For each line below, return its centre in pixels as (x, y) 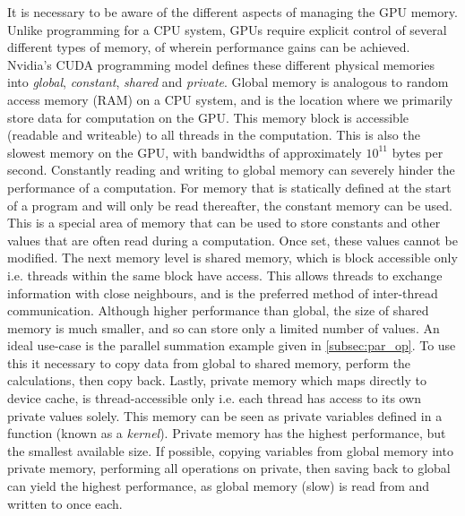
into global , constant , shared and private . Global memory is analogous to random (228, 82)
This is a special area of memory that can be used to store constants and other (224, 223)
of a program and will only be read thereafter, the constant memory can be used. (230, 205)
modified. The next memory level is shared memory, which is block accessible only (232, 258)
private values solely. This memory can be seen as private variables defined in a (225, 415)
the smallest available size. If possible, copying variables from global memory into (230, 450)
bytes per (418, 152)
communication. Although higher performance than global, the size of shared (218, 310)
